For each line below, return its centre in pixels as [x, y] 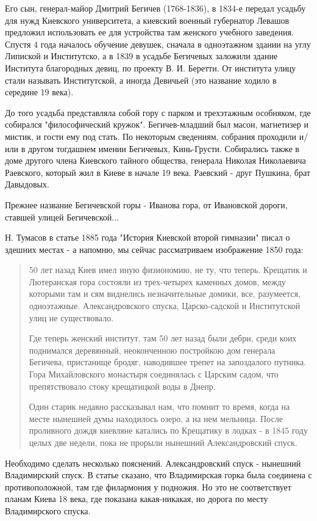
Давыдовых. [27, 184]
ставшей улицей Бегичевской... [62, 217]
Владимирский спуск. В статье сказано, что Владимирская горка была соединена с [158, 475]
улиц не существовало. [71, 317]
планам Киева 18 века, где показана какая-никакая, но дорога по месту [137, 499]
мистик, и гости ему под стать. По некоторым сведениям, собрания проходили [151, 136]
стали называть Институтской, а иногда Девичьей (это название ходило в [141, 80]
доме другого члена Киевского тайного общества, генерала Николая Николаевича [155, 160]
